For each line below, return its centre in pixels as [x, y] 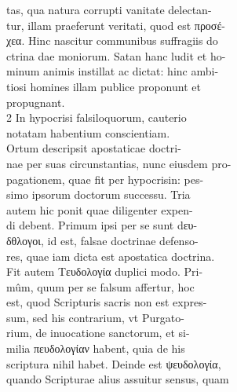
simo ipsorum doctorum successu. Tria [98, 194]
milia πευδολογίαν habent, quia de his [96, 348]
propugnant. [36, 102]
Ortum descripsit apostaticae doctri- [94, 148]
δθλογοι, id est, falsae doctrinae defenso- [102, 240]
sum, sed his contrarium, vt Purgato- [95, 317]
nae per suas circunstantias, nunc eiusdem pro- [119, 163]
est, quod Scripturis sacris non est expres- [107, 302]
